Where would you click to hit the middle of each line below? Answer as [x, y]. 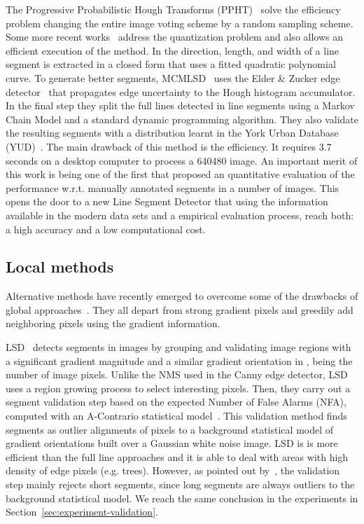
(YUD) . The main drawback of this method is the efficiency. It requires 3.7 [169, 146]
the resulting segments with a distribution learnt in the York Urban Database [172, 133]
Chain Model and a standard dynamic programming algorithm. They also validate [182, 119]
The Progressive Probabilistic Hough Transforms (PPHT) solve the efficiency [173, 9]
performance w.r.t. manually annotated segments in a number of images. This [173, 187]
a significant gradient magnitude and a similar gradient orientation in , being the [179, 360]
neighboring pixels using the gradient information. [113, 323]
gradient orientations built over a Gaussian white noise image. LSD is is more [172, 443]
